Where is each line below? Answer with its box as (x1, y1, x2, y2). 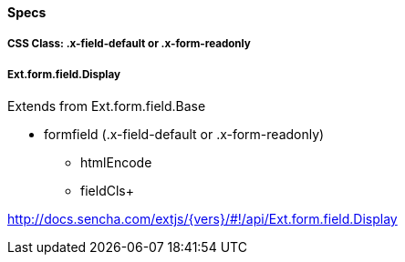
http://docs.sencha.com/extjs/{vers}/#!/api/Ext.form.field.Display (7, 211, 398, 227)
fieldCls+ (80, 183, 134, 199)
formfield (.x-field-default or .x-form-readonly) (44, 126, 325, 143)
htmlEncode (80, 155, 152, 171)
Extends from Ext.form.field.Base (7, 98, 206, 115)
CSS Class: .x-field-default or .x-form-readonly (7, 37, 251, 51)
